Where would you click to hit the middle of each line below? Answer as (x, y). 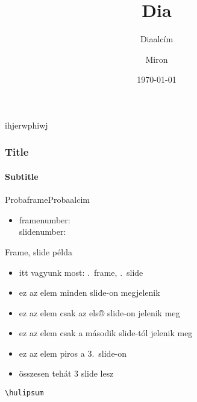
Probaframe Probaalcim (47, 199)
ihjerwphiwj (27, 125)
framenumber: (45, 219)
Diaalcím (157, 39)
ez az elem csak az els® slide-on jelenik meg (99, 312)
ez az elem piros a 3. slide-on (73, 353)
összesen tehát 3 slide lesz (66, 373)
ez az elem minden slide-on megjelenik (89, 292)
